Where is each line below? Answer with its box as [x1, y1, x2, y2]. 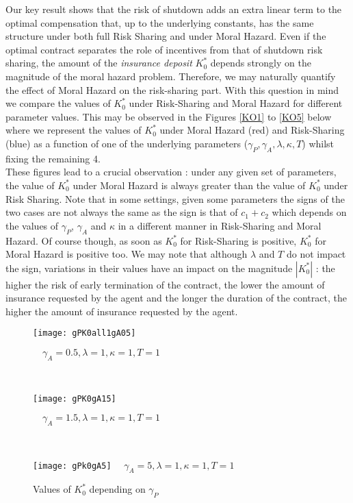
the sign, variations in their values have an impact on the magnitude [5, 260, 293, 275]
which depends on [272, 205, 347, 219]
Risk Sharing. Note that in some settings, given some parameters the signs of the [5, 191, 345, 206]
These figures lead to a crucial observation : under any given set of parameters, [5, 164, 337, 179]
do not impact [286, 247, 346, 261]
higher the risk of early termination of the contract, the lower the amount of [5, 277, 325, 291]
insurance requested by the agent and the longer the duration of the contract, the [5, 291, 347, 305]
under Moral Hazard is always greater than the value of [73, 177, 306, 192]
